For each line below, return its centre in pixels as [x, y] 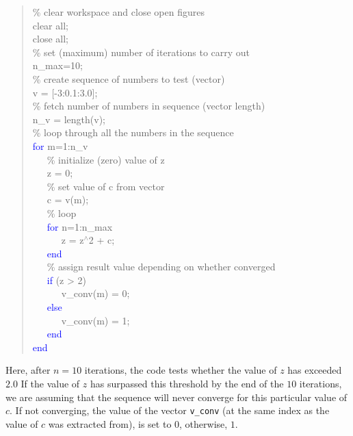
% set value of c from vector [106, 186]
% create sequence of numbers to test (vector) [129, 78]
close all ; [51, 39]
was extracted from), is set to [110, 423]
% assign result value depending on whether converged [161, 267]
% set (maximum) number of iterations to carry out [141, 52]
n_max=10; [57, 65]
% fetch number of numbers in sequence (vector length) [149, 106]
